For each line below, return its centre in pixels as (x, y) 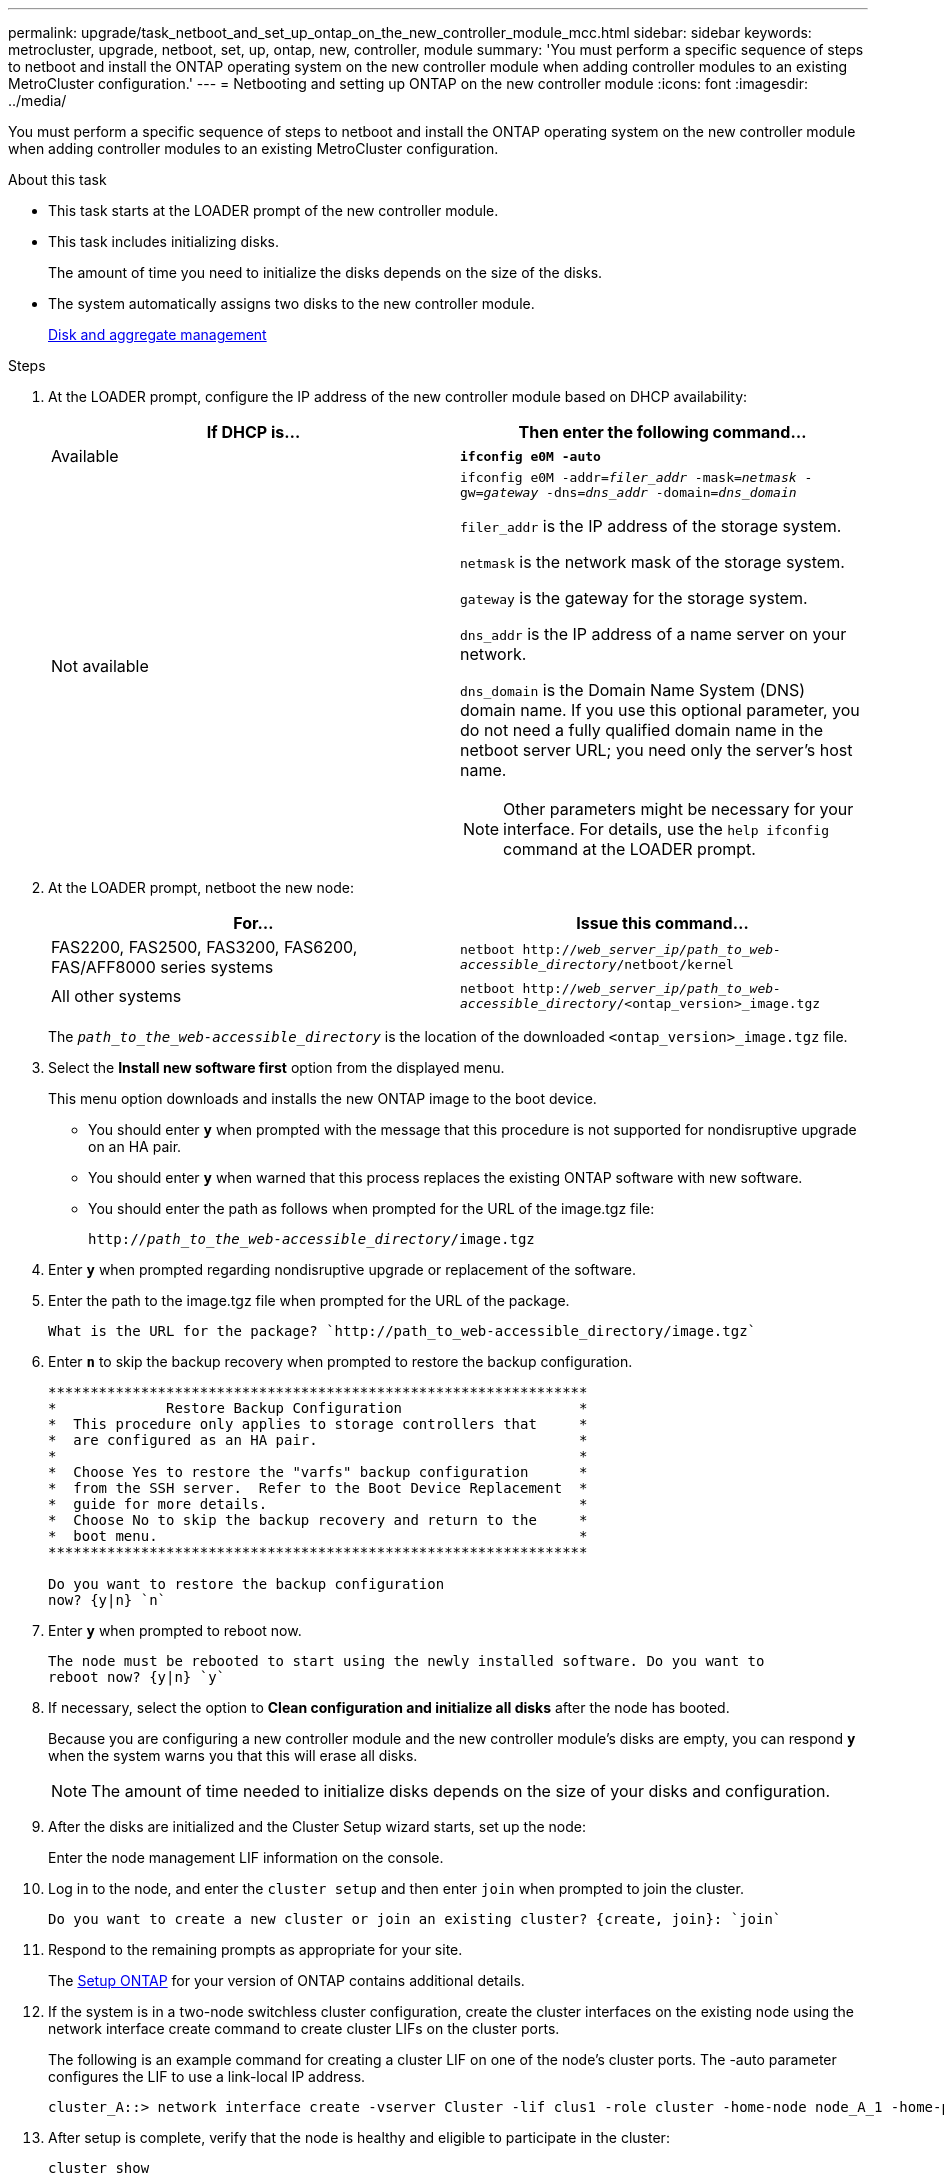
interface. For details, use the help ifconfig (666, 829)
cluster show (99, 2168)
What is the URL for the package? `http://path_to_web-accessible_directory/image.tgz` (402, 1331)
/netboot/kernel (675, 964)
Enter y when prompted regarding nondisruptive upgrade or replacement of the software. (342, 1269)
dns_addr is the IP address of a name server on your (653, 634)
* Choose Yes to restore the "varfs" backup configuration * (318, 1472)
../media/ (37, 100)
